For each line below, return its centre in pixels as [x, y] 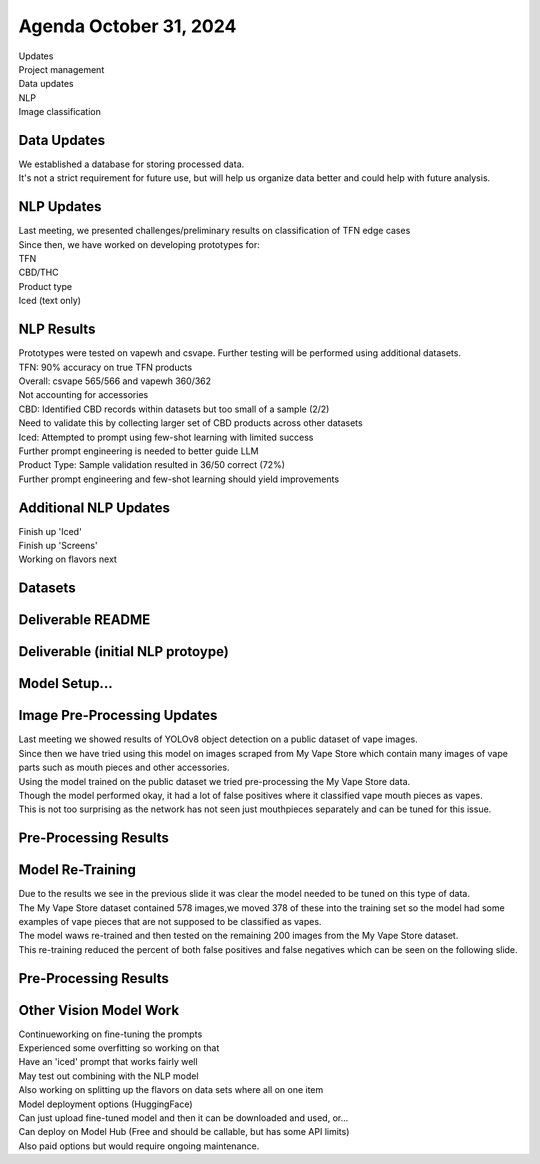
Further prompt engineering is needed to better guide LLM [138, 451]
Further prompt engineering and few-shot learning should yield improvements [179, 479]
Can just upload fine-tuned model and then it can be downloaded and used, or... [183, 1118]
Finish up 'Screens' [58, 545]
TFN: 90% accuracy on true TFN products [105, 367]
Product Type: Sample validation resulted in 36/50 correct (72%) [151, 465]
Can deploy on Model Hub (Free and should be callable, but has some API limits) [184, 1132]
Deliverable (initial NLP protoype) [123, 651]
